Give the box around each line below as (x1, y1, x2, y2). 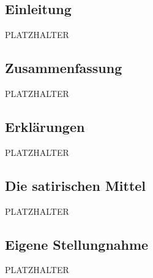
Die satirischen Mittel (5, 176, 146, 195)
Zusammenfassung (5, 58, 122, 77)
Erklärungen (5, 117, 85, 136)
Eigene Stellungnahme (5, 234, 149, 253)
